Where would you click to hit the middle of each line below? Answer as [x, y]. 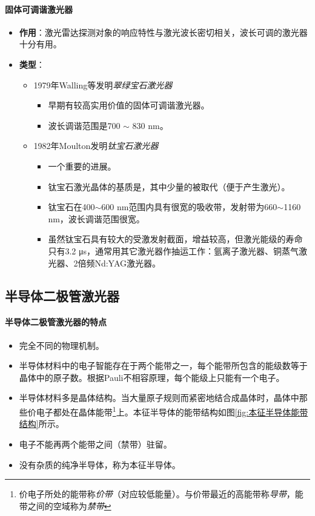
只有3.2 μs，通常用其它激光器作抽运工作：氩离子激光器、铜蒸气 [173, 250]
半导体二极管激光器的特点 [56, 322]
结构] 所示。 [41, 424]
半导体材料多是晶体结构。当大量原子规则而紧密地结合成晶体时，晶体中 [159, 398]
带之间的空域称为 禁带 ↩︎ [65, 505]
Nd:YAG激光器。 [128, 263]
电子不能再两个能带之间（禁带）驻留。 [95, 444]
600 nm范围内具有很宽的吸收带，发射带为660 [189, 207]
